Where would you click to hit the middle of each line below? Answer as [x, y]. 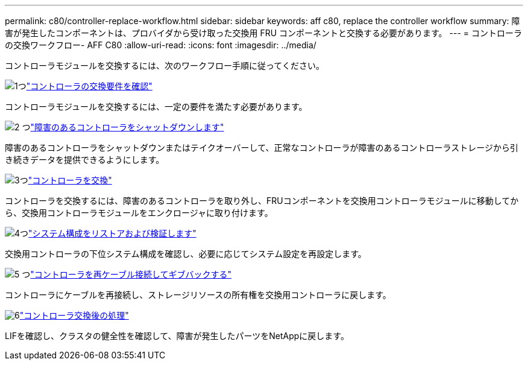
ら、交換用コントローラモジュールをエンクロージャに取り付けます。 [139, 213]
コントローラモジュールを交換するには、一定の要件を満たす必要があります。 [156, 106]
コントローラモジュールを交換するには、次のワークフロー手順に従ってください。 [165, 65]
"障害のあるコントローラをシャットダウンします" [127, 127]
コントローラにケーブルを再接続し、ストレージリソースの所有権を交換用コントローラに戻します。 [198, 295]
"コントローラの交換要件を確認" [89, 86]
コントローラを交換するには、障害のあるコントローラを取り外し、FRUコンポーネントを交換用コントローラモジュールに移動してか [262, 201]
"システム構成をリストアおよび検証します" [112, 233]
